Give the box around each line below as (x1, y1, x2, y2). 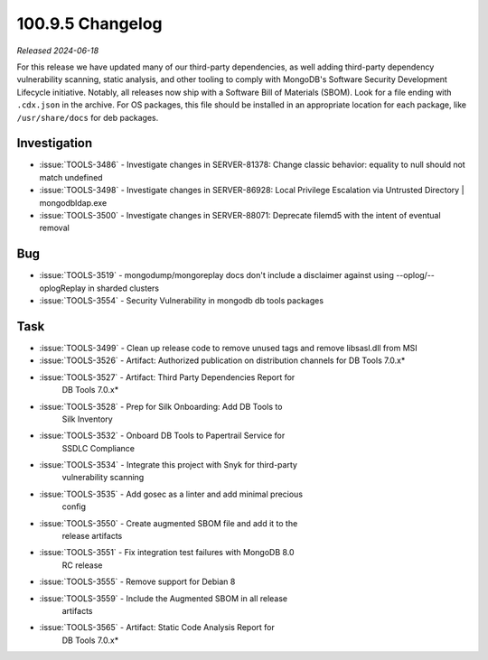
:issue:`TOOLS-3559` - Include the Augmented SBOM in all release (39, 592, 288, 604)
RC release (61, 560, 103, 571)
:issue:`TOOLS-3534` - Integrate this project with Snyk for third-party (39, 460, 298, 470)
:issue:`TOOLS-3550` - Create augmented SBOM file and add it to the (39, 517, 298, 528)
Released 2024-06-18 (16, 45, 99, 56)
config (61, 501, 86, 512)
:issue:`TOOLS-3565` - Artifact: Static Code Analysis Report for (39, 622, 275, 633)
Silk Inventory (61, 414, 113, 424)
